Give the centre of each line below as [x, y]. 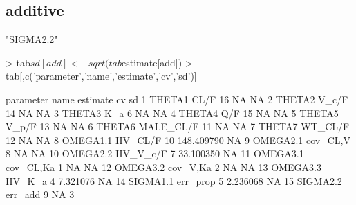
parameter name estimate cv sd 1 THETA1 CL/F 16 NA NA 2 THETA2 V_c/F [177, 99]
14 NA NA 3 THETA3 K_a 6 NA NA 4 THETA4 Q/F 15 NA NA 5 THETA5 [172, 113]
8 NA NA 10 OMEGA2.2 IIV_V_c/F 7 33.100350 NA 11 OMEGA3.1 [155, 153]
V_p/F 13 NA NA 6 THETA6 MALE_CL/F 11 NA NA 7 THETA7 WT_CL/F [178, 126]
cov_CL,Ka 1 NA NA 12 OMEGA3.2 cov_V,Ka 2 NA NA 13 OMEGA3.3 [163, 167]
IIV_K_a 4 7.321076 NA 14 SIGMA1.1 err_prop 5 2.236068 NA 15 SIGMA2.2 [174, 180]
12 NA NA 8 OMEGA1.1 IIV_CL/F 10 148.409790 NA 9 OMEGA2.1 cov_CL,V [178, 140]
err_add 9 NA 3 [40, 194]
